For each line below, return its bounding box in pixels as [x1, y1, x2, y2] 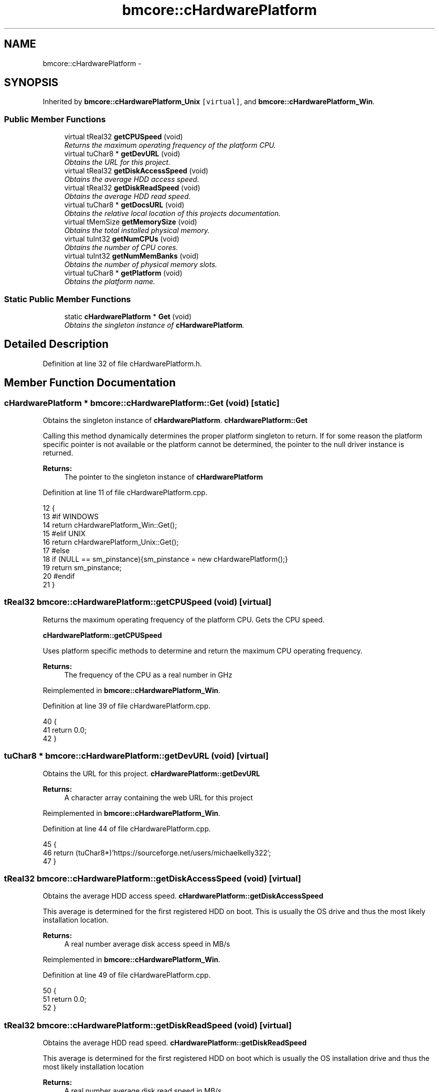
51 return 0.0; [43, 995, 87, 1004]
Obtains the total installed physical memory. [64, 226, 210, 235]
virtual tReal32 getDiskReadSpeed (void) [64, 183, 200, 192]
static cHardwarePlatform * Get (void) [64, 312, 191, 321]
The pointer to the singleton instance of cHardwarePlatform [64, 473, 263, 481]
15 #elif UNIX [43, 529, 86, 538]
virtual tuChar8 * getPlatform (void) [64, 269, 182, 278]
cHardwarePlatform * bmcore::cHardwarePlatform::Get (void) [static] [4, 397, 280, 408]
